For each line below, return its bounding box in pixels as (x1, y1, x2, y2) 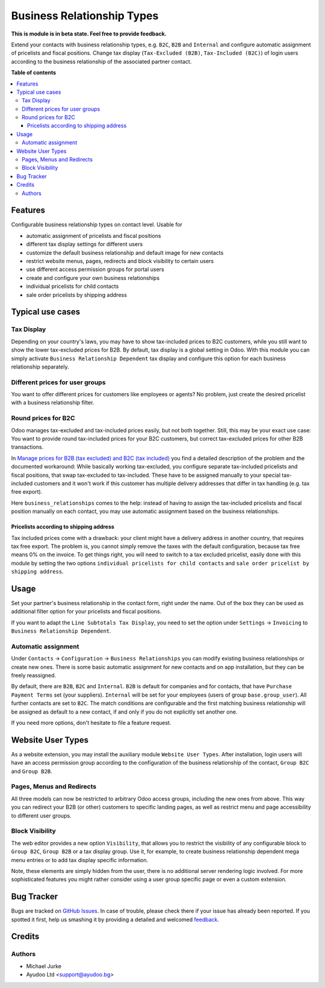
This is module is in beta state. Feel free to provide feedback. (11, 30, 167, 37)
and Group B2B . (11, 768, 52, 775)
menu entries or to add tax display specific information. (11, 856, 149, 863)
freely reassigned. (11, 672, 57, 679)
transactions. (11, 443, 44, 451)
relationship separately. (11, 363, 69, 370)
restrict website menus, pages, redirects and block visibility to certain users (26, 258, 214, 265)
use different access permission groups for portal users (26, 266, 165, 273)
